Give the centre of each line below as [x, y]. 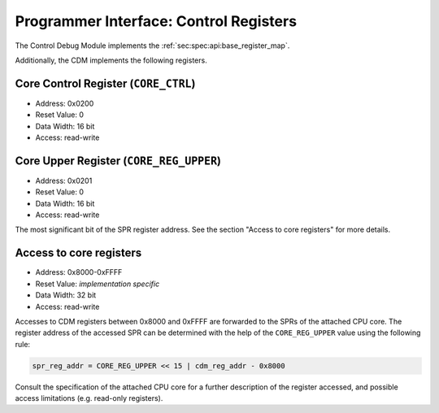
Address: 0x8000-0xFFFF [79, 272]
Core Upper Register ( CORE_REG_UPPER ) [118, 161]
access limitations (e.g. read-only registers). [89, 398]
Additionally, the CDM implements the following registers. [111, 60]
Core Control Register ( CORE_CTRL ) [105, 83]
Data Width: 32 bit [66, 295]
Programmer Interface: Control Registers [156, 21]
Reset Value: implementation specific [98, 284]
